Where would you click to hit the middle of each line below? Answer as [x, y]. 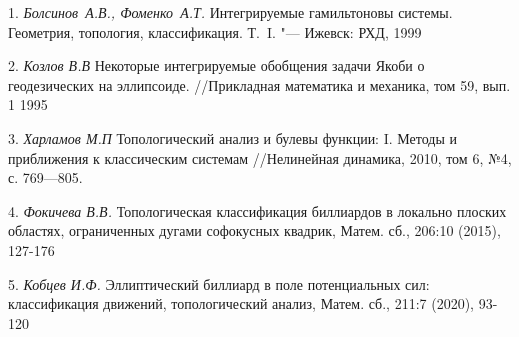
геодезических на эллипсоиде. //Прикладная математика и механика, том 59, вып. [259, 84]
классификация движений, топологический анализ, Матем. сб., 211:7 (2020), [241, 303]
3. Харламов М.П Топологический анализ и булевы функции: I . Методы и [232, 137]
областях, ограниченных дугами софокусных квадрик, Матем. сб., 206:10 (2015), [254, 230]
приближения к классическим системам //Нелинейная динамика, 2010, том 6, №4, [260, 157]
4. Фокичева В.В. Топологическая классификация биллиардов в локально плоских [257, 210]
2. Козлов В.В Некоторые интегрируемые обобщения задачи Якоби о [216, 65]
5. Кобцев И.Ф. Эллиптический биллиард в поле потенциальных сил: [219, 283]
